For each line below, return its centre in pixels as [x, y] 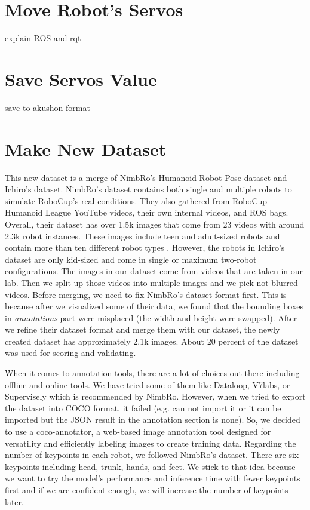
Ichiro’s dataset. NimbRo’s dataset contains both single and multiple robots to [148, 189]
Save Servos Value [81, 79]
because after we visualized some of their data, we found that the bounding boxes [154, 306]
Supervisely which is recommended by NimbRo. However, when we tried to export [155, 396]
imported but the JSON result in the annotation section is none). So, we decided [153, 420]
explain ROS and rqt [43, 38]
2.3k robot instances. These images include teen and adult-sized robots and [142, 236]
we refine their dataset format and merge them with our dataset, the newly [142, 329]
